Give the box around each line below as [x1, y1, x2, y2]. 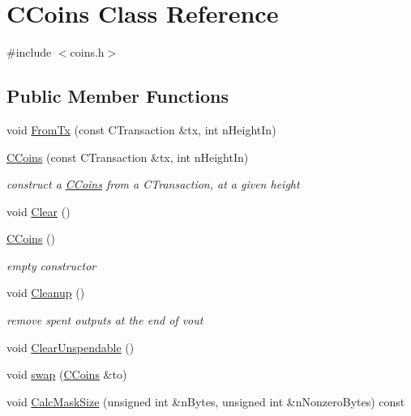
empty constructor [6, 257, 96, 274]
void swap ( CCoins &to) [6, 366, 127, 383]
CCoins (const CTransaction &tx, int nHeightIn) [6, 148, 249, 165]
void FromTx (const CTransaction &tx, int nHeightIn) [6, 121, 276, 138]
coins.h [70, 44, 105, 61]
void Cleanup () [6, 284, 85, 301]
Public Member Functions [6, 83, 229, 108]
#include [6, 44, 52, 61]
